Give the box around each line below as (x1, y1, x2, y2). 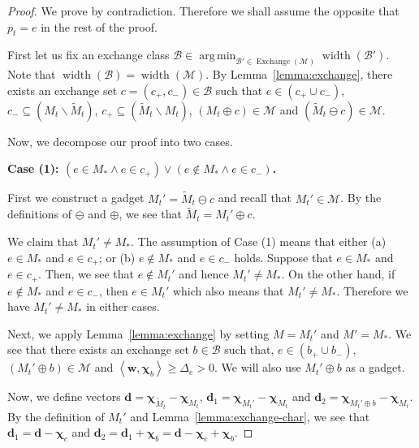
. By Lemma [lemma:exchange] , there (205, 66, 393, 83)
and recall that (218, 189, 292, 206)
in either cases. (86, 298, 160, 315)
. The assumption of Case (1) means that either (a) (131, 233, 387, 250)
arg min (199, 50, 236, 62)
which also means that (172, 282, 284, 299)
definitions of (7, 205, 72, 222)
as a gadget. (345, 359, 405, 376)
